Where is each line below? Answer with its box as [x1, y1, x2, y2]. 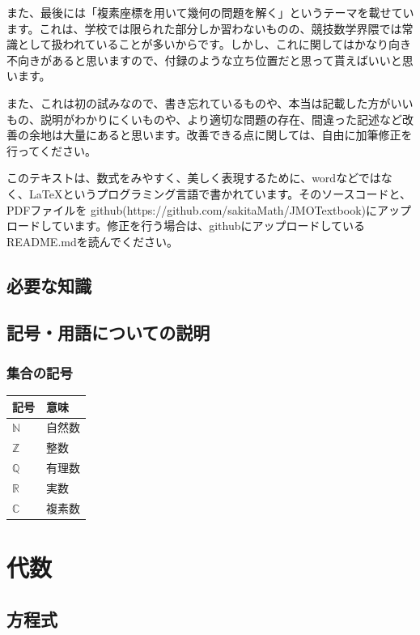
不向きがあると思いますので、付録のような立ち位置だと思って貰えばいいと [6, 51, 402, 68]
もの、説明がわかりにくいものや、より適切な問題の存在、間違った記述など [6, 110, 403, 127]
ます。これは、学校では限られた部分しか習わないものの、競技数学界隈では [6, 19, 402, 36]
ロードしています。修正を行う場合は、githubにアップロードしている [6, 217, 366, 234]
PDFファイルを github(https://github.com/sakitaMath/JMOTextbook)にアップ [6, 201, 411, 218]
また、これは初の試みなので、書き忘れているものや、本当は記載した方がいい [6, 94, 414, 111]
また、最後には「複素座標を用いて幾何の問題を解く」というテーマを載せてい [6, 4, 414, 20]
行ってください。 [6, 142, 96, 159]
